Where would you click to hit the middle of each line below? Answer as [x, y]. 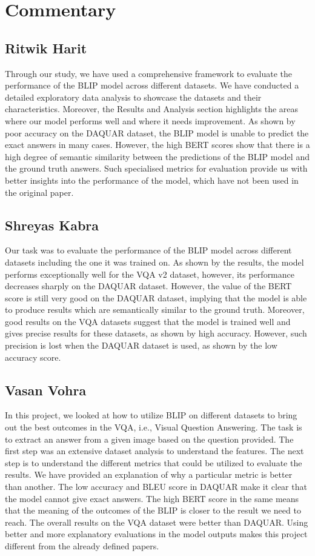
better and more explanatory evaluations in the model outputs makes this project [156, 534]
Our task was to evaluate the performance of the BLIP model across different [148, 250]
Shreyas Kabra [52, 225]
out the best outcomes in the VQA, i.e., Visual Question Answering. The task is [154, 427]
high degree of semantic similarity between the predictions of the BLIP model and [157, 156]
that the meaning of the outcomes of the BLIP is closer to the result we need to [153, 510]
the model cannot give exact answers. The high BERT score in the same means [152, 498]
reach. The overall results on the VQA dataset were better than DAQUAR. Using [157, 522]
